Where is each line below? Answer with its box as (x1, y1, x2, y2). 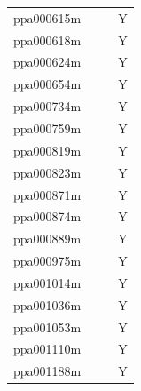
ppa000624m (13, 52, 82, 71)
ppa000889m (13, 229, 82, 248)
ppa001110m (13, 339, 82, 358)
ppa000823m (13, 163, 82, 181)
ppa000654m (13, 75, 82, 93)
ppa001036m (13, 295, 82, 314)
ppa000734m (13, 97, 82, 116)
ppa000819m (13, 140, 82, 159)
